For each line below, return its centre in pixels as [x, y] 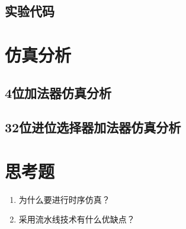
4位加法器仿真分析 [58, 92]
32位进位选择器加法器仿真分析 [93, 127]
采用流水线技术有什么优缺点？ [77, 219]
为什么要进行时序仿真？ [64, 199]
